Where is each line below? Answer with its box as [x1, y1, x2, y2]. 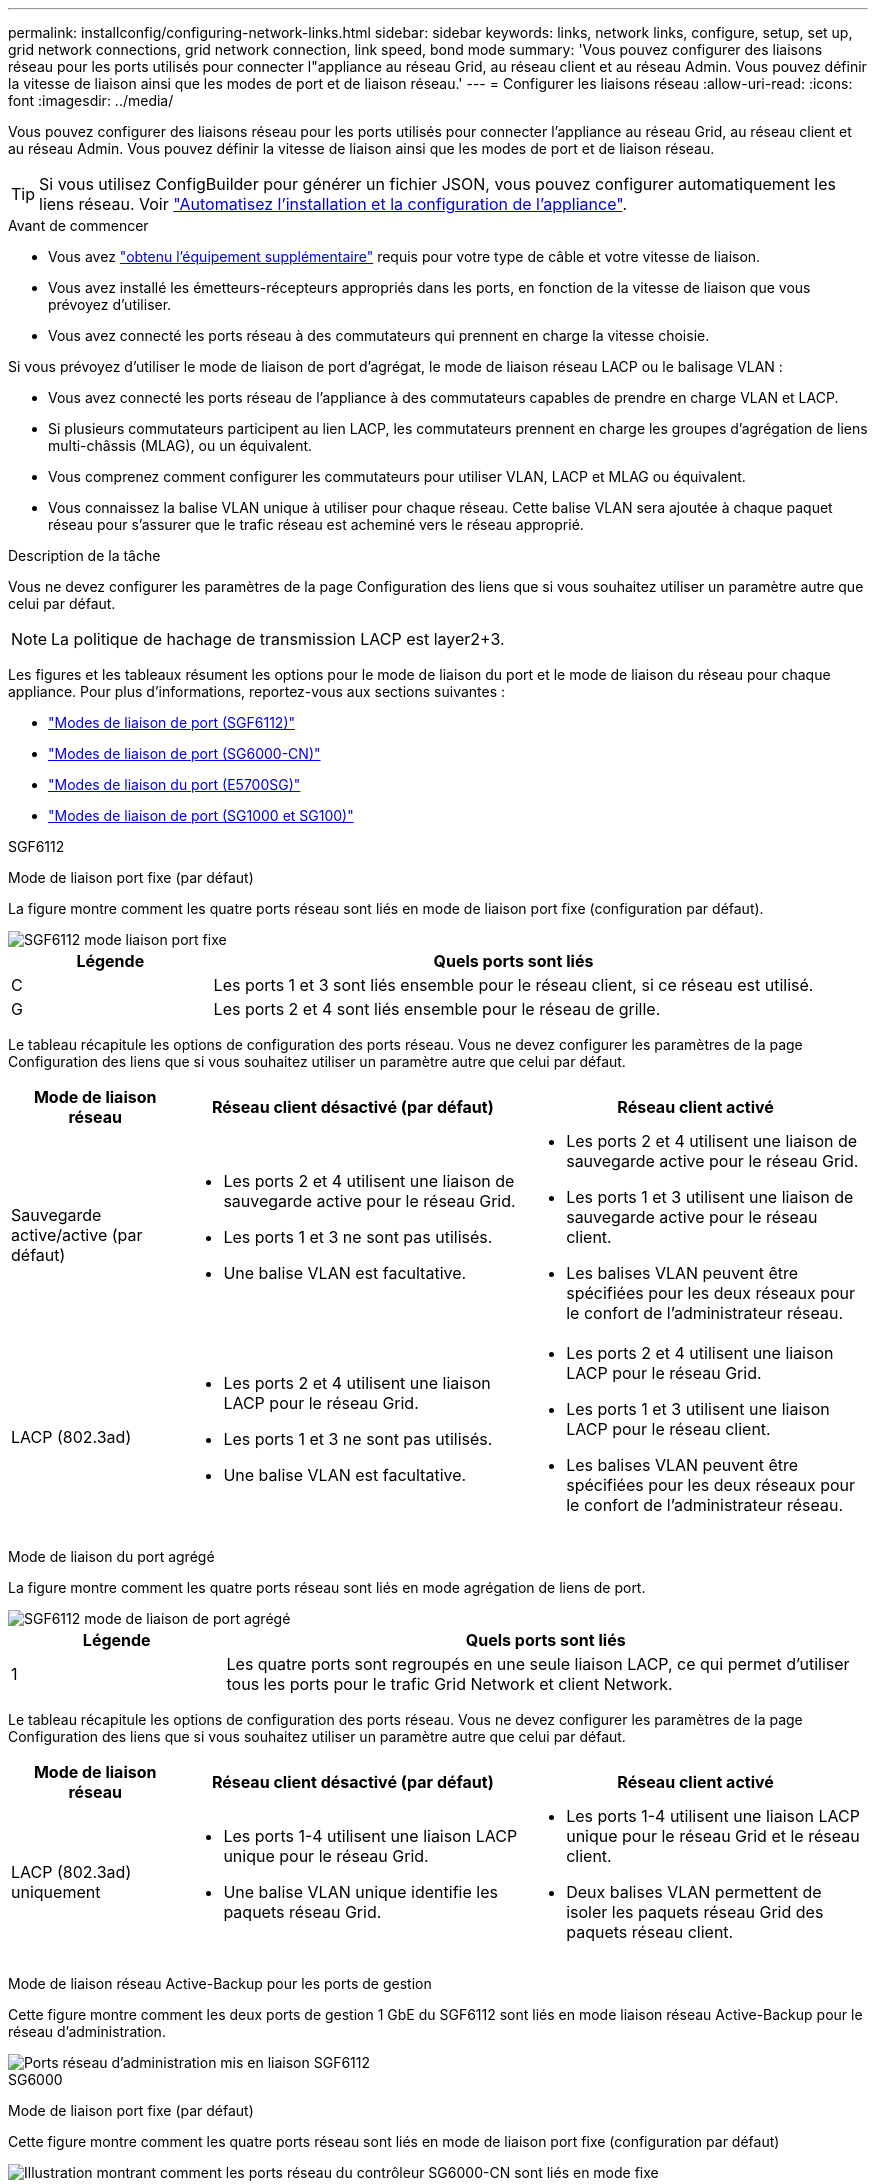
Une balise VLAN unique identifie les [223, 1882, 498, 1902]
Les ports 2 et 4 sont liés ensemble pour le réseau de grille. [213, 999, 661, 1019]
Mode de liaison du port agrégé [8, 1548, 215, 1565]
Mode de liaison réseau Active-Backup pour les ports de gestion [8, 1975, 432, 1992]
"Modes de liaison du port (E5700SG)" [48, 776, 301, 793]
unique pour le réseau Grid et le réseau [566, 1826, 860, 1846]
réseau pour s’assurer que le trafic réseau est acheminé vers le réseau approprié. [48, 516, 584, 533]
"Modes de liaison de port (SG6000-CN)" [48, 745, 321, 762]
